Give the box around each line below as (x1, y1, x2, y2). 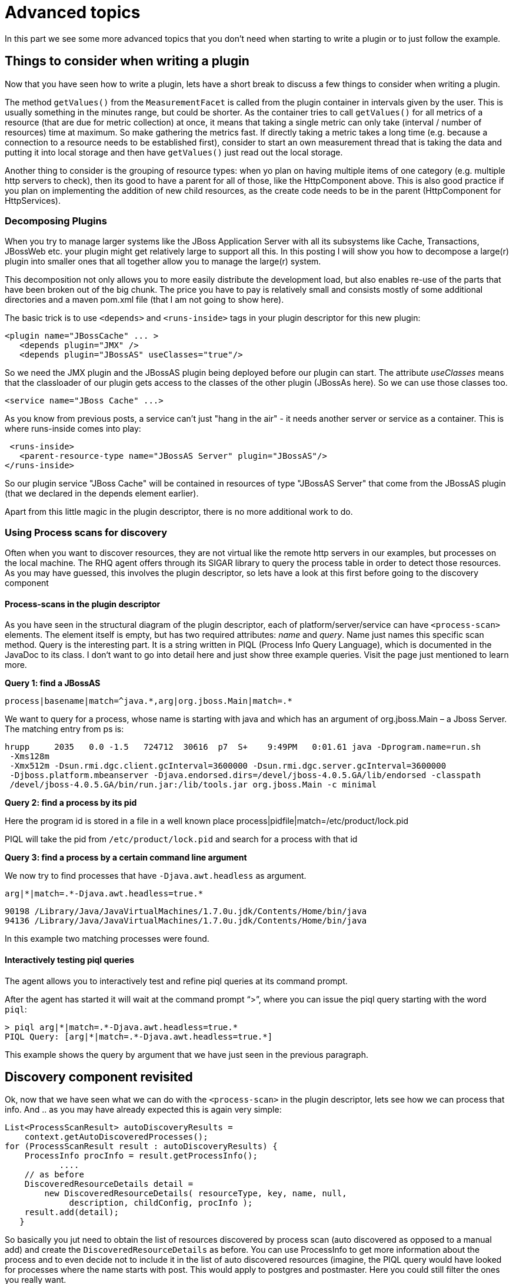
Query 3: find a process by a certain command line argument (5, 852, 247, 863)
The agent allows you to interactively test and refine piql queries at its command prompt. (5, 975, 348, 986)
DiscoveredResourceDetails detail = (24, 1179, 194, 1189)
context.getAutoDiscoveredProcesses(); (24, 1132, 208, 1142)
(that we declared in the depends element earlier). (5, 488, 199, 499)
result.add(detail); (24, 1207, 119, 1217)
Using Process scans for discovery (5, 526, 168, 538)
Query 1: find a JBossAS (5, 678, 101, 689)
